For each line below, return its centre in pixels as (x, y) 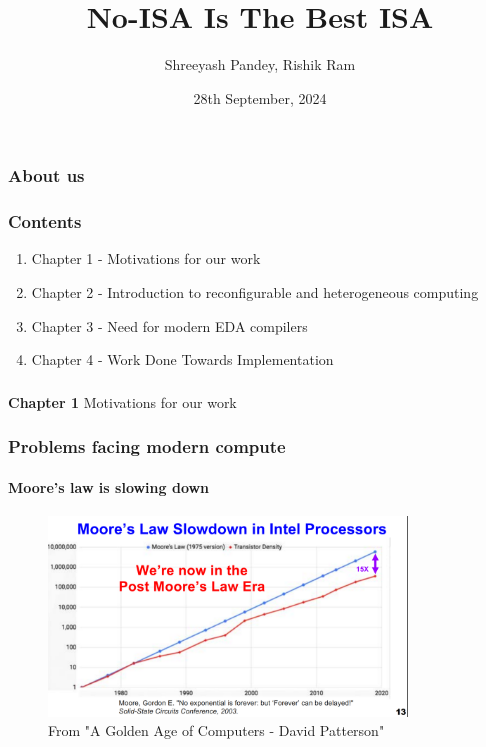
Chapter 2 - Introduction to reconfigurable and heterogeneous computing (255, 292)
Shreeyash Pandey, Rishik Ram (260, 64)
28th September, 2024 (260, 97)
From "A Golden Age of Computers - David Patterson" (216, 730)
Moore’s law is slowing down (109, 486)
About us (46, 175)
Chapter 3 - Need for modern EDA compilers (169, 325)
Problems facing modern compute (147, 446)
